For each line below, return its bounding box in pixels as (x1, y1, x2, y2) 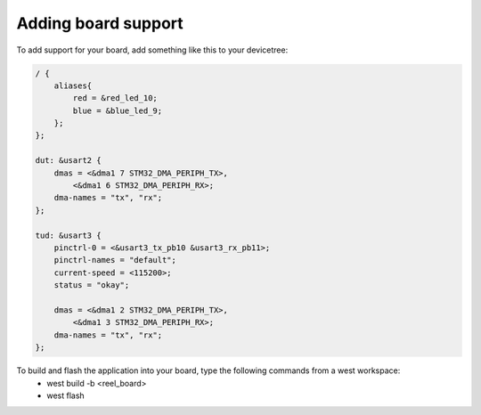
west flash (46, 390, 85, 401)
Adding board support (16, 13, 184, 33)
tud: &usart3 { (35, 230, 102, 240)
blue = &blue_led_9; (72, 105, 163, 116)
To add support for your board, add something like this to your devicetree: (16, 45, 289, 55)
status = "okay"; (53, 281, 130, 290)
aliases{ (53, 80, 93, 91)
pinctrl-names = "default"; (53, 255, 177, 265)
